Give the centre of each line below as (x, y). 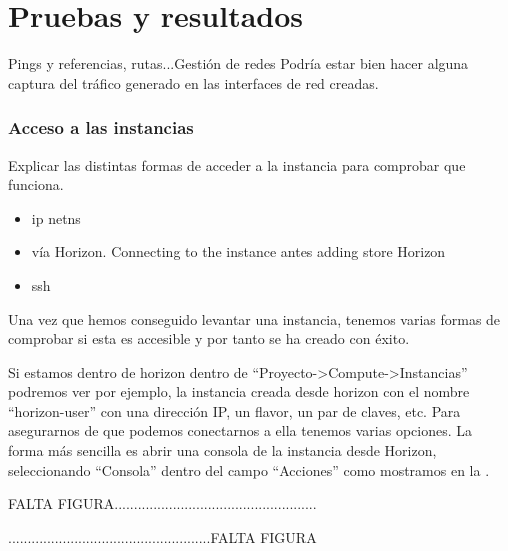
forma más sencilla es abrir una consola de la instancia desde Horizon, (222, 450)
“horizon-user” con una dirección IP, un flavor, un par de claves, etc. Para (234, 410)
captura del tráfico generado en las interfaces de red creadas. (193, 82)
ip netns (56, 217)
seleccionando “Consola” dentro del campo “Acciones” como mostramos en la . (249, 469)
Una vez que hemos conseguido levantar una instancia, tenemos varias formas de (254, 318)
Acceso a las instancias (101, 127)
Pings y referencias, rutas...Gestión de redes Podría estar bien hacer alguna (238, 63)
